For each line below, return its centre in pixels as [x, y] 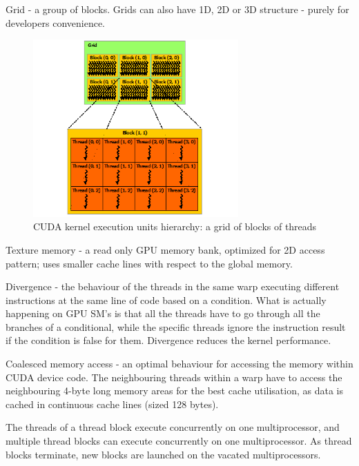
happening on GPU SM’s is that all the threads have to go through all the [163, 313]
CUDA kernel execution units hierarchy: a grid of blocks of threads [175, 226]
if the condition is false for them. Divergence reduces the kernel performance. [168, 340]
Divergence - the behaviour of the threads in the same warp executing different [173, 286]
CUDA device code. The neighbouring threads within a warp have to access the [174, 377]
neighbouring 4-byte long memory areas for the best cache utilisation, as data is [174, 391]
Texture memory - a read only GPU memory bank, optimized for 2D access [165, 249]
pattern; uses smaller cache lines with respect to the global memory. [149, 263]
